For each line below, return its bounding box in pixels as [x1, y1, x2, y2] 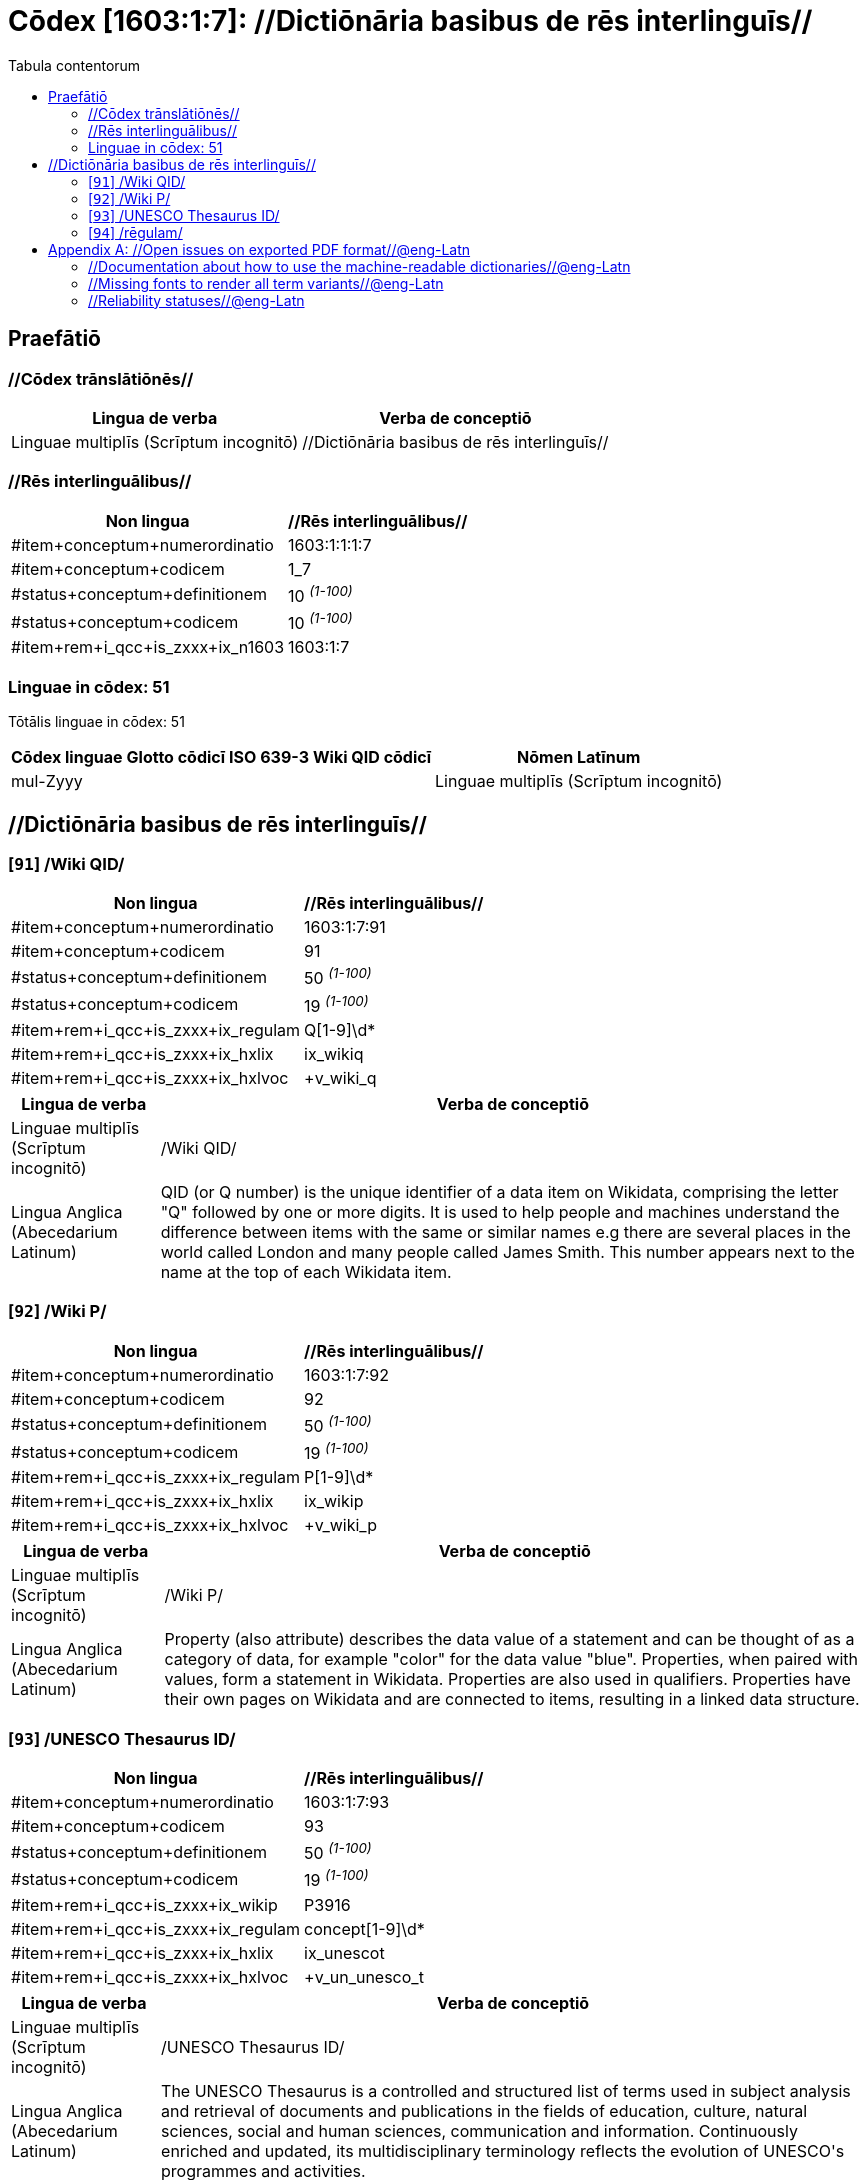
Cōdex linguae [11, 747, 123, 768]
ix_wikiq [304, 1044, 364, 1064]
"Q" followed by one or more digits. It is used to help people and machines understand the [160, 1202, 840, 1222]
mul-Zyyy [11, 771, 83, 792]
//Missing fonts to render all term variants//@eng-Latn [88, 274, 444, 292]
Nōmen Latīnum [517, 747, 641, 768]
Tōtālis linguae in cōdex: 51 [8, 713, 185, 731]
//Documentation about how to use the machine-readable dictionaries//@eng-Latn [88, 257, 631, 275]
